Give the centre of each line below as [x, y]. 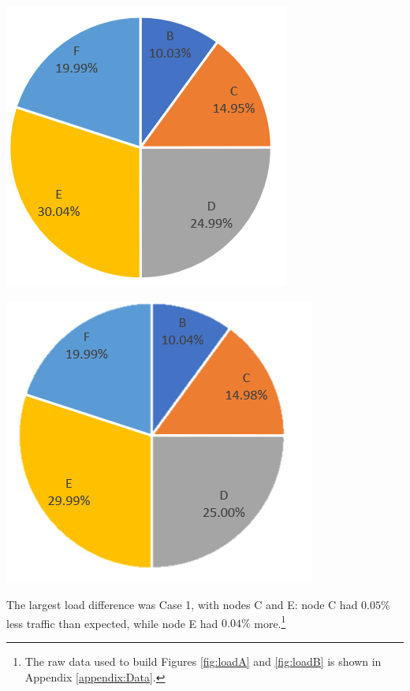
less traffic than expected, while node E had [112, 623]
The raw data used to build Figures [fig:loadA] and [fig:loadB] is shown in [203, 661]
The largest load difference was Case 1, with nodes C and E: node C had [182, 605]
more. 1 [270, 622]
